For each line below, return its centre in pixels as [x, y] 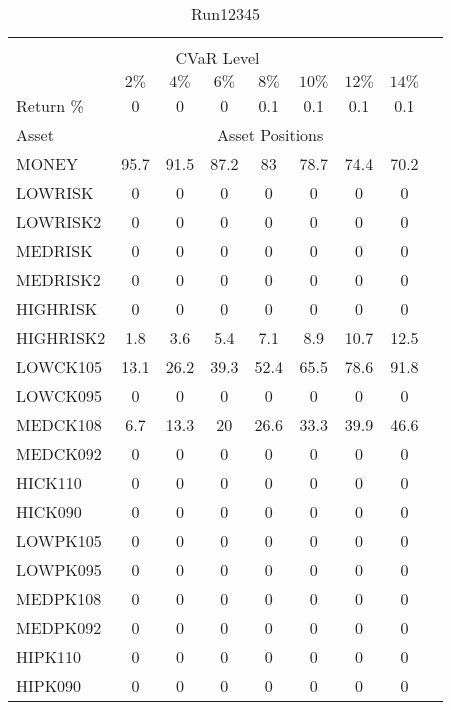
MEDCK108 [59, 424]
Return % [50, 105]
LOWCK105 [59, 366]
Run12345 [225, 13]
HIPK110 [49, 656]
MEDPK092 [59, 627]
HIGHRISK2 [61, 337]
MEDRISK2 [58, 279]
